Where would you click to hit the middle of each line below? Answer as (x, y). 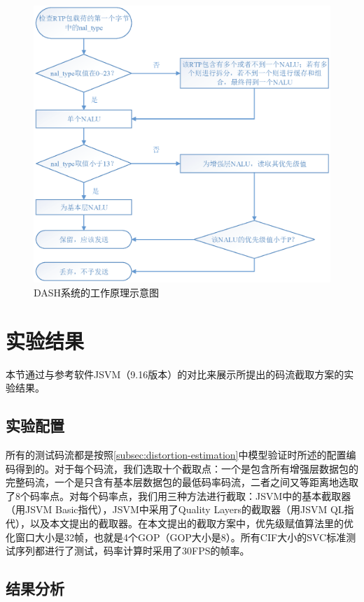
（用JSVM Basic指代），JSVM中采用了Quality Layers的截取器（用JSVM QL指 (180, 509)
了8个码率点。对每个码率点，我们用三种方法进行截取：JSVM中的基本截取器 (178, 495)
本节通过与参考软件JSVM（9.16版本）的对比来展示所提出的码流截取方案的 (175, 374)
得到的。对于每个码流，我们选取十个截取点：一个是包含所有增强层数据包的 (187, 468)
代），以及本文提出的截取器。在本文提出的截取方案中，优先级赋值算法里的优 (180, 523)
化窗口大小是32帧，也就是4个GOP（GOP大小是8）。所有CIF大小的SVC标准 (176, 537)
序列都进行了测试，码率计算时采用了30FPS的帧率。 (132, 551)
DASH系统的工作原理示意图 (97, 292)
